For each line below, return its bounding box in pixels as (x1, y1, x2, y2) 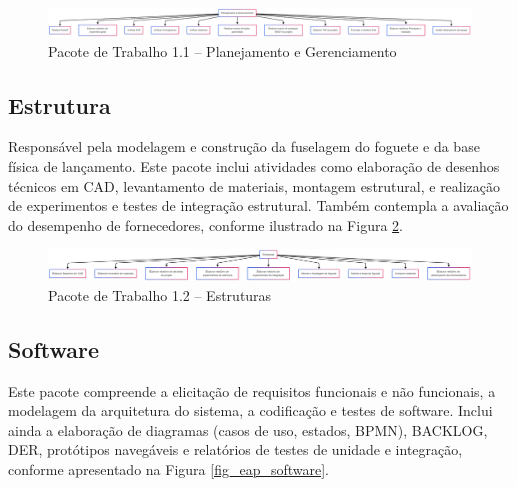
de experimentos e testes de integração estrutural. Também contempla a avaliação (8, 195, 509, 216)
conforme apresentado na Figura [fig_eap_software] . (8, 458, 329, 479)
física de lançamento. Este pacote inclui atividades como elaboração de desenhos (8, 155, 500, 176)
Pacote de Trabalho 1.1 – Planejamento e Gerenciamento (48, 40, 397, 61)
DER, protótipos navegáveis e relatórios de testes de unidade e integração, (8, 439, 463, 460)
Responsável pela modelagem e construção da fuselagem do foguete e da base (8, 136, 480, 157)
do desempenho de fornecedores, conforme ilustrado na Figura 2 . (8, 214, 403, 235)
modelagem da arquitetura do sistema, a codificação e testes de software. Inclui (8, 400, 493, 421)
